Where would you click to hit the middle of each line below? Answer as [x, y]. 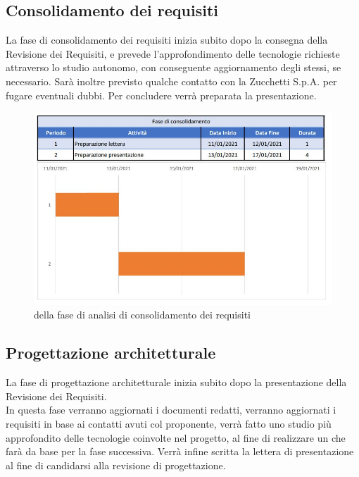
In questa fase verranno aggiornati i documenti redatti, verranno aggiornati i [171, 410]
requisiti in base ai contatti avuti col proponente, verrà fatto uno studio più [169, 423]
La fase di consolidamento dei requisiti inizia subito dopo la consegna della [167, 40]
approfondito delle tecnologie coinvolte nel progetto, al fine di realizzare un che [176, 437]
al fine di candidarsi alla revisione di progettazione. [116, 465]
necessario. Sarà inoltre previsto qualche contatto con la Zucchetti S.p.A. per [171, 81]
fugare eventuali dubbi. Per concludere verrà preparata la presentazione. [161, 95]
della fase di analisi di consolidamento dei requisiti [142, 315]
